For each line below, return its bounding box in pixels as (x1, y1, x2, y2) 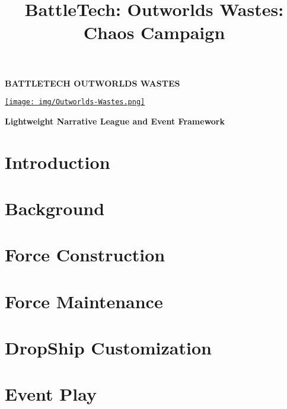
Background (5, 196, 105, 220)
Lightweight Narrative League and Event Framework (5, 114, 225, 127)
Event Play (5, 382, 97, 406)
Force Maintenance (5, 289, 163, 313)
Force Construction (5, 242, 165, 267)
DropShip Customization (5, 335, 212, 360)
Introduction (5, 149, 110, 174)
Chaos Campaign (83, 20, 225, 44)
